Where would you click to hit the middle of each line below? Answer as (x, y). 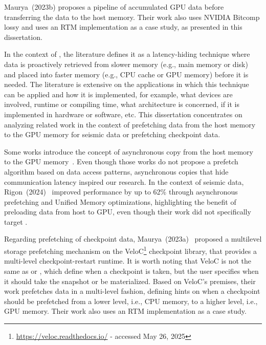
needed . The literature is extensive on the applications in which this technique (127, 84)
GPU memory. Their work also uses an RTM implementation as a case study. (125, 311)
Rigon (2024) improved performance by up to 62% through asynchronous (121, 192)
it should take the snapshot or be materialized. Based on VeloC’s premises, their (130, 281)
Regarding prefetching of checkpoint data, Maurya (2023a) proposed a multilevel (133, 239)
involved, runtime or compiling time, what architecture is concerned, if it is (122, 104)
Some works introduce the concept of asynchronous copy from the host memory (129, 151)
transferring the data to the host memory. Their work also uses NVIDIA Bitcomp (132, 17)
